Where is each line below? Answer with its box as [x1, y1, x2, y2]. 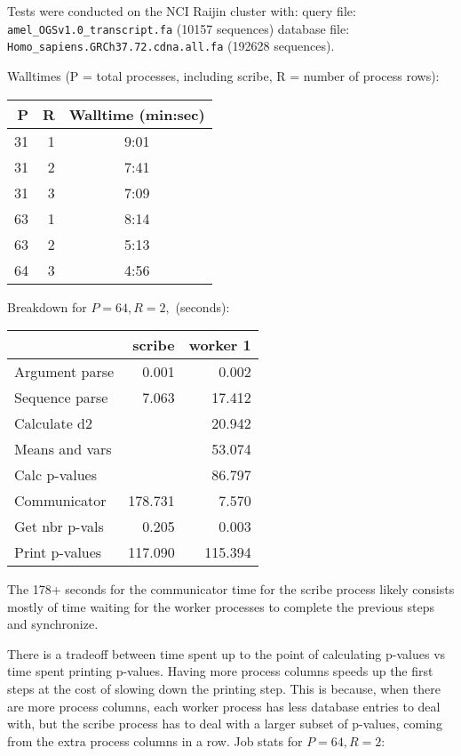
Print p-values [14, 542, 102, 563]
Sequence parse [14, 387, 108, 408]
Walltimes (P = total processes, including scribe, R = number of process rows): [7, 66, 440, 84]
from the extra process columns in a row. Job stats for [7, 731, 303, 750]
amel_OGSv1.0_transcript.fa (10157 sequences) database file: [7, 19, 350, 37]
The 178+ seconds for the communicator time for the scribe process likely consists [7, 580, 455, 599]
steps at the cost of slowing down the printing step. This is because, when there [7, 680, 441, 698]
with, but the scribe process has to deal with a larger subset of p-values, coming [7, 714, 442, 733]
